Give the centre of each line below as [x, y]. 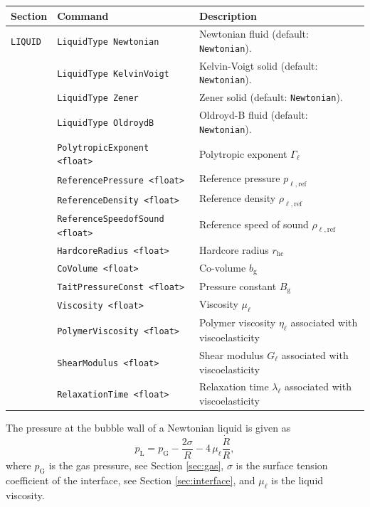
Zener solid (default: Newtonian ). [271, 97]
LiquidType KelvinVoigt [113, 74]
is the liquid [297, 480]
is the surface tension [282, 465]
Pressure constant [238, 285]
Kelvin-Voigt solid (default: [258, 65]
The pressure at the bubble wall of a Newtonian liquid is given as [148, 428]
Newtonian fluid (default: [254, 34]
